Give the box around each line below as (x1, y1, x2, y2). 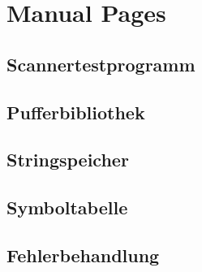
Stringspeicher (6, 147, 129, 172)
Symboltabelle (6, 195, 128, 220)
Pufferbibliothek (6, 99, 145, 124)
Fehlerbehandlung (6, 242, 160, 267)
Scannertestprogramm (6, 51, 196, 76)
